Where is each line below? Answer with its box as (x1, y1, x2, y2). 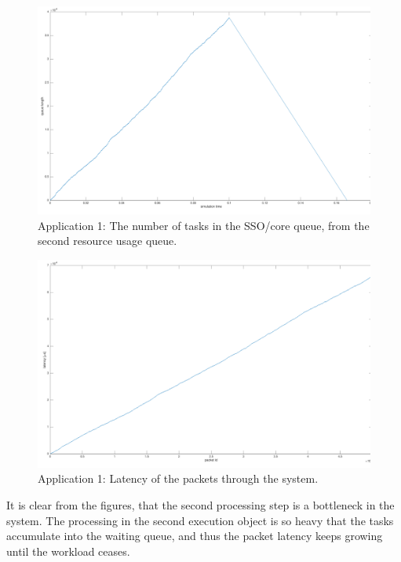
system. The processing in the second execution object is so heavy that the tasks (6, 512, 394, 528)
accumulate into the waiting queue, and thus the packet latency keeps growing (6, 527, 383, 544)
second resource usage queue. (38, 232, 177, 249)
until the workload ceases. (6, 542, 130, 559)
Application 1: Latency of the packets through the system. (38, 470, 319, 487)
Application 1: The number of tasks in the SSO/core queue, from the (38, 217, 370, 233)
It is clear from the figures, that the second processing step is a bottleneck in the (6, 496, 395, 513)
